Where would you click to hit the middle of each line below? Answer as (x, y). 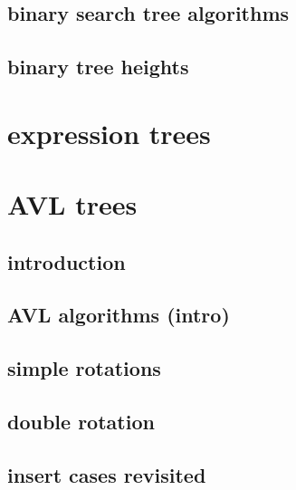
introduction (67, 261)
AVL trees (72, 204)
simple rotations (84, 368)
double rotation (81, 422)
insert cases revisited (107, 474)
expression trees (109, 133)
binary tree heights (98, 67)
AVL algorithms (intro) (119, 315)
